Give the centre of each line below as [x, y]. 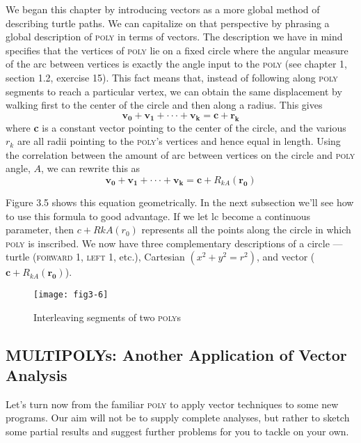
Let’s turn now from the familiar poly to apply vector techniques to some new [172, 404]
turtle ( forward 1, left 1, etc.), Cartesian [95, 257]
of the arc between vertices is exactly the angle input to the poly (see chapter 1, [176, 64]
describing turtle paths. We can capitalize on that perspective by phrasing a [168, 23]
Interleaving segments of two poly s [107, 317]
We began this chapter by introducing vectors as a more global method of [163, 9]
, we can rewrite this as [90, 168]
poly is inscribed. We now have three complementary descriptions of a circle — [174, 243]
